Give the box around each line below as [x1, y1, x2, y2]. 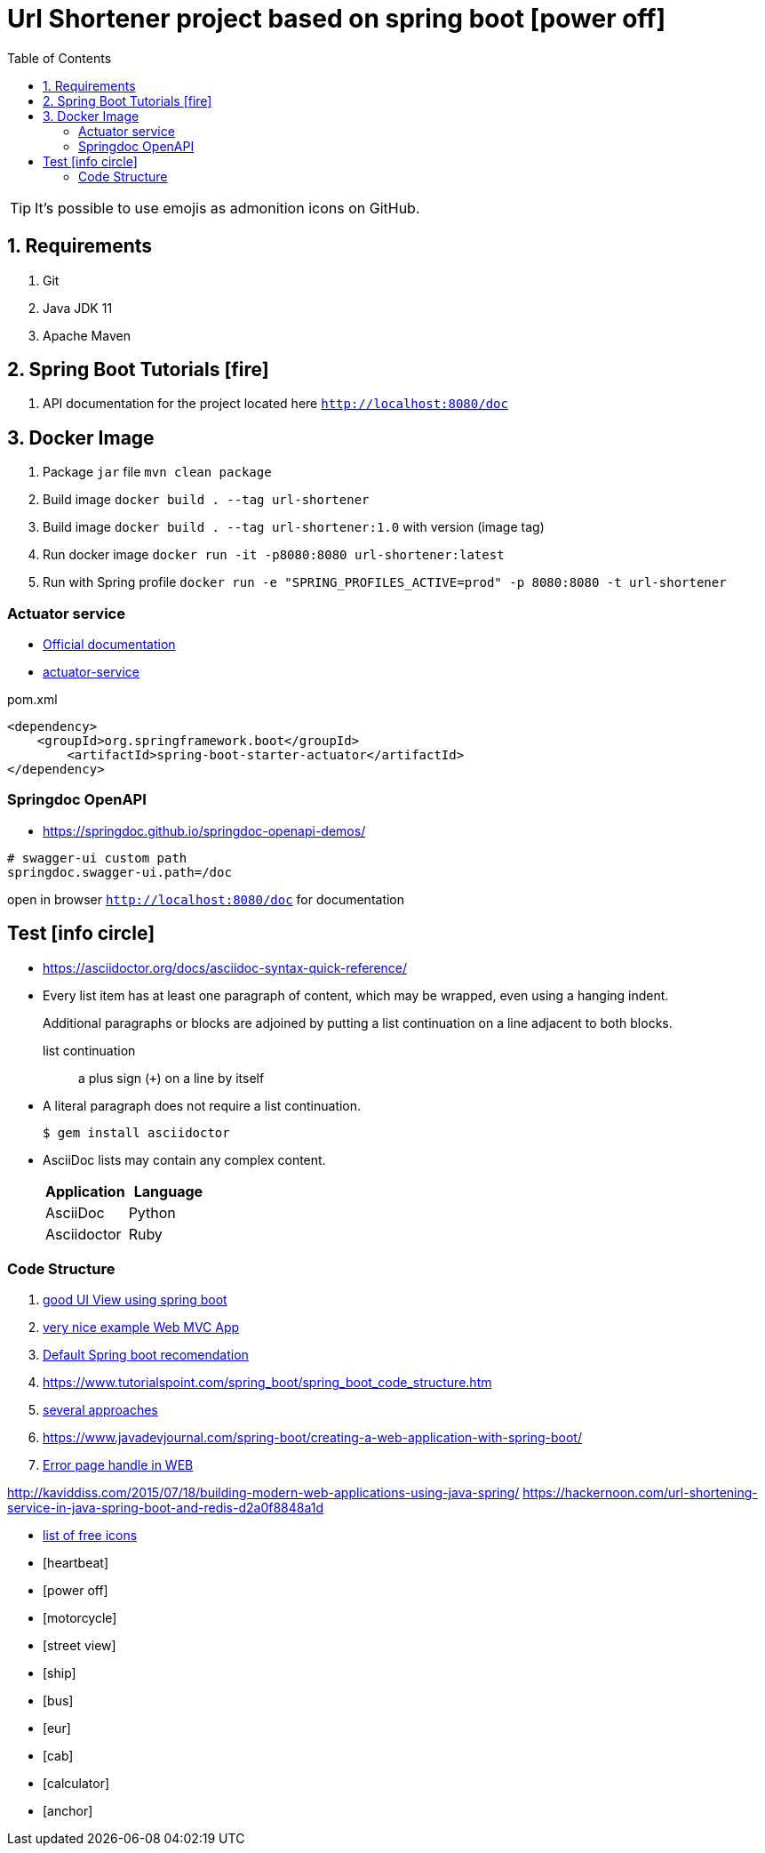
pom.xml [7, 692, 58, 708]
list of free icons [43, 1528, 138, 1544]
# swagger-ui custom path [7, 850, 187, 865]
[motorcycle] [43, 1610, 117, 1626]
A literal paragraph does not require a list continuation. [43, 1097, 362, 1113]
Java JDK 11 [43, 300, 113, 316]
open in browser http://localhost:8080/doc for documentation [7, 891, 405, 907]
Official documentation [43, 637, 176, 653]
